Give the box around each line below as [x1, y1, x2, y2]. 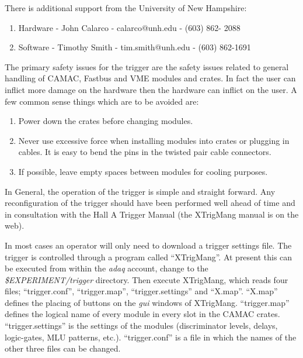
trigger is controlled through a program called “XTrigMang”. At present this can [5, 250, 292, 263]
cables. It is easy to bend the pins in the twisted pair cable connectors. [18, 146, 271, 158]
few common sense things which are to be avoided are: [5, 95, 199, 107]
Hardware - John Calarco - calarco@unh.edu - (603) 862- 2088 [18, 21, 241, 33]
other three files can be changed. [5, 342, 121, 354]
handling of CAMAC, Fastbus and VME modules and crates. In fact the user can [5, 72, 296, 84]
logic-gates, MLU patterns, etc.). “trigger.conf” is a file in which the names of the [5, 331, 297, 343]
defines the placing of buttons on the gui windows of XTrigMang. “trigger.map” [5, 296, 290, 308]
